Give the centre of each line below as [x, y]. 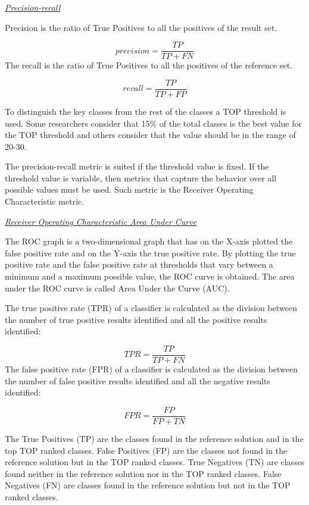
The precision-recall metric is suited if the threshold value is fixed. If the [137, 166]
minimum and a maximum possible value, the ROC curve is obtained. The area [150, 276]
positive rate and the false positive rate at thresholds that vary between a [139, 264]
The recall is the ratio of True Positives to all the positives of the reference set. [149, 65]
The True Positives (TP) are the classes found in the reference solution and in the [154, 438]
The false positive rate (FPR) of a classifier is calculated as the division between [151, 369]
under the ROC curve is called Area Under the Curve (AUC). [117, 288]
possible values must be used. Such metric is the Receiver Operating [129, 189]
